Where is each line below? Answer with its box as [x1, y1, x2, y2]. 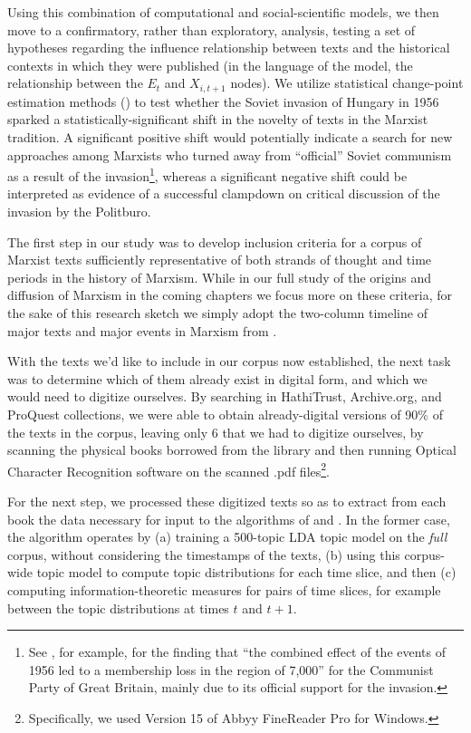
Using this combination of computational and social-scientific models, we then [7, 3, 439, 21]
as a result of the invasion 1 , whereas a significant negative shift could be [7, 164, 408, 185]
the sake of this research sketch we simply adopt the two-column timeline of [7, 304, 428, 323]
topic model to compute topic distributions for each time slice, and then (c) [36, 563, 457, 582]
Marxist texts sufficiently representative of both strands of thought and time [7, 250, 432, 269]
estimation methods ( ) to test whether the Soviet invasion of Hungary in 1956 [7, 92, 439, 111]
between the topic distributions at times [7, 598, 229, 617]
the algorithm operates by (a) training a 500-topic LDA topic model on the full [7, 527, 447, 546]
